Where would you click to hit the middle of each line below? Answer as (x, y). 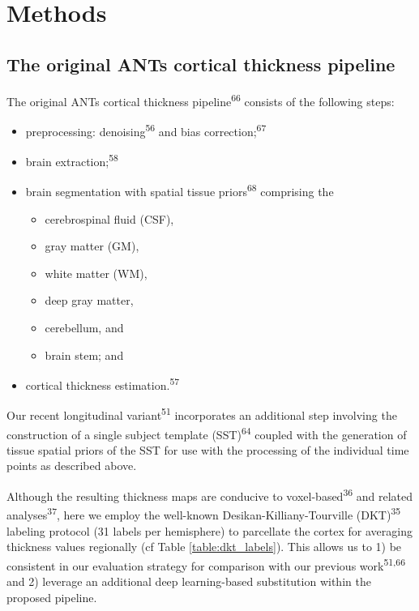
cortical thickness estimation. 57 (103, 384)
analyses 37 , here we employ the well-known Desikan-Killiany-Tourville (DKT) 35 (204, 513)
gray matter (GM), (92, 246)
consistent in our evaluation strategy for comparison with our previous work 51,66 (206, 564)
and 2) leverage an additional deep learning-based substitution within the (189, 581)
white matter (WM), (96, 273)
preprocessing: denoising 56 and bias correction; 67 (146, 130)
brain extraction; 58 (72, 160)
